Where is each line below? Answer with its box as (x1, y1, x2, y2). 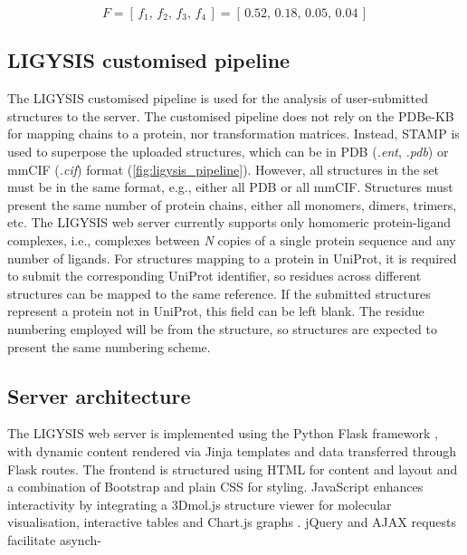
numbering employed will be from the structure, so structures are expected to (7, 319, 438, 338)
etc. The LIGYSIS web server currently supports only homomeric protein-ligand (7, 213, 452, 232)
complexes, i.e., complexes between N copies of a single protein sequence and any (7, 230, 456, 249)
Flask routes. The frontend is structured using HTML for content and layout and (7, 459, 458, 478)
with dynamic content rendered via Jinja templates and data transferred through (7, 441, 457, 460)
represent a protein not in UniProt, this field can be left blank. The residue (7, 301, 424, 321)
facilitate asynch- (7, 530, 101, 549)
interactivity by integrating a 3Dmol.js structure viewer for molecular (7, 494, 392, 513)
